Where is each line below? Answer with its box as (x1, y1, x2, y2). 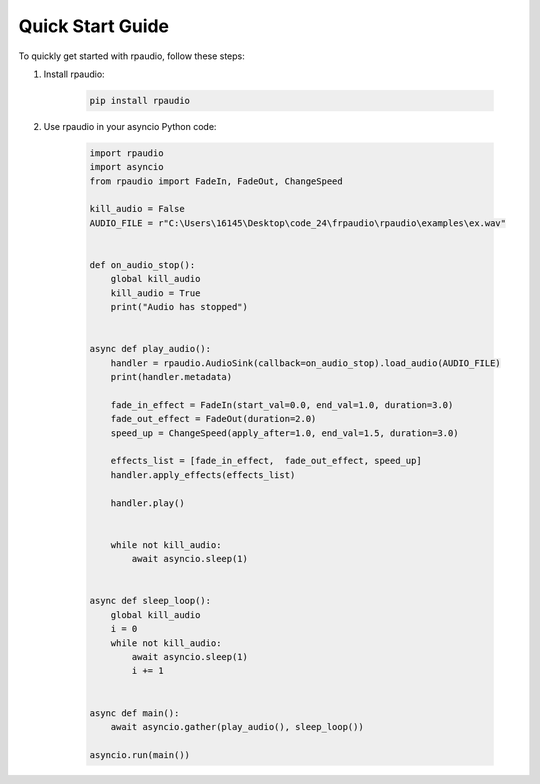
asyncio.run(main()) (89, 749, 190, 760)
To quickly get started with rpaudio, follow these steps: (18, 50, 245, 62)
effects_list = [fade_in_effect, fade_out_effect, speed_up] (110, 455, 422, 467)
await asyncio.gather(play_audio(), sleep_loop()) (110, 721, 364, 732)
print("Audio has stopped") (110, 301, 249, 313)
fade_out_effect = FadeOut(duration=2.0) (110, 413, 317, 425)
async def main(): (89, 707, 180, 719)
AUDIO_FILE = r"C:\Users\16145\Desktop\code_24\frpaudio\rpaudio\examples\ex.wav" (89, 217, 507, 229)
